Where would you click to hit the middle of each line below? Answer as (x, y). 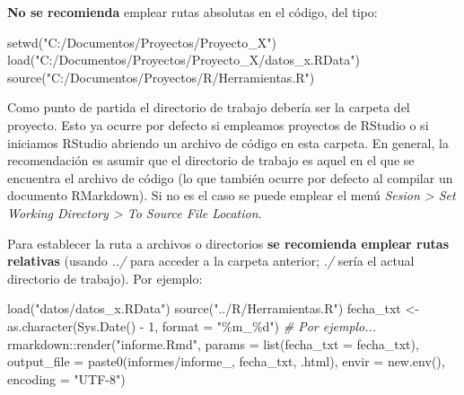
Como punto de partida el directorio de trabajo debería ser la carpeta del (209, 107)
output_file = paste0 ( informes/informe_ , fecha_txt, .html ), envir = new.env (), (226, 361)
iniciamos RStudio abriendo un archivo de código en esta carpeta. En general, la (228, 142)
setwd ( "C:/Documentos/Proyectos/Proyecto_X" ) (142, 42)
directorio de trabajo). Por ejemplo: (105, 278)
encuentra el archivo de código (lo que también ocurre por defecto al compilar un (230, 177)
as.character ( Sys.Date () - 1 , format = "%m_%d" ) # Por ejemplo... (192, 325)
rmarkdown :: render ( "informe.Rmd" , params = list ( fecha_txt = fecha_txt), (213, 343)
